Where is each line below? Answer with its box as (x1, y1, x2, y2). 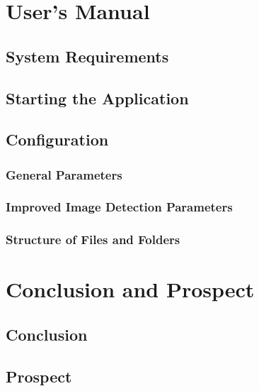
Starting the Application (6, 87, 189, 109)
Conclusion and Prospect (6, 275, 255, 304)
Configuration (6, 128, 109, 150)
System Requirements (6, 45, 169, 67)
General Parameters (6, 165, 122, 183)
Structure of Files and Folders (6, 231, 180, 248)
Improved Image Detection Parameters (6, 198, 233, 216)
